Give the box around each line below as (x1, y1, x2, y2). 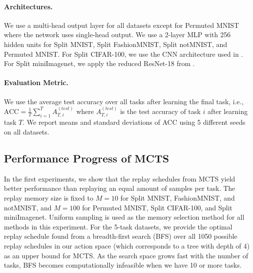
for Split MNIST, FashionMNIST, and (120, 192, 235, 203)
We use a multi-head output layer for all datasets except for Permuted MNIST (4, 20, 239, 30)
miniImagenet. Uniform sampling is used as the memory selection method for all (4, 212, 245, 222)
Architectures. (4, 1, 53, 11)
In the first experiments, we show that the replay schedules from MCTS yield (4, 173, 235, 183)
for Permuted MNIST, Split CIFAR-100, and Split (82, 202, 232, 212)
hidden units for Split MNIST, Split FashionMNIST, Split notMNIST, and (4, 39, 228, 49)
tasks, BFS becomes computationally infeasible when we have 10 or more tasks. (4, 260, 242, 270)
